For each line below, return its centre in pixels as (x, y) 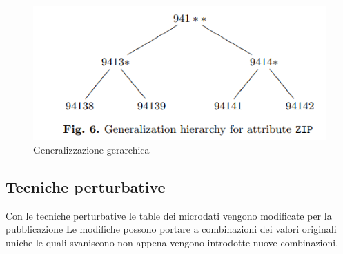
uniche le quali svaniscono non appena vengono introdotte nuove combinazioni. (172, 243)
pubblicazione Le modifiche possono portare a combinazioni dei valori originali (171, 229)
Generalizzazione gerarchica (91, 150)
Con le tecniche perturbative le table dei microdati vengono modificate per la (169, 215)
